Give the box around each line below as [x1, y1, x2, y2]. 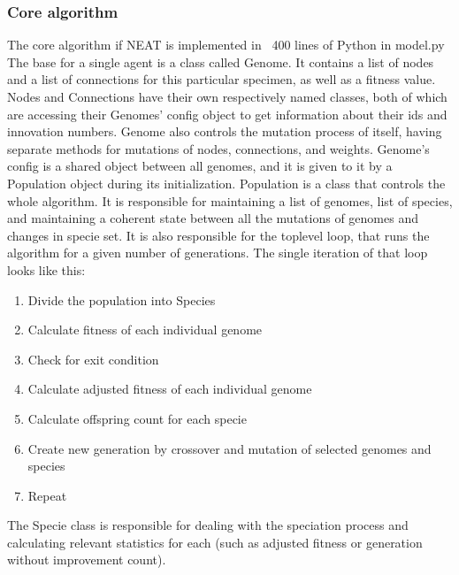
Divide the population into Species [27, 290, 216, 309]
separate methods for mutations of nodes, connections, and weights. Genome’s [7, 139, 430, 157]
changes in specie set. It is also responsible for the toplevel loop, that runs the [7, 226, 430, 244]
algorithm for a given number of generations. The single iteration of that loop [7, 243, 428, 262]
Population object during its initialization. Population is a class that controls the [7, 173, 446, 192]
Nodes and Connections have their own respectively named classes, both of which [7, 88, 448, 105]
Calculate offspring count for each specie [27, 409, 247, 427]
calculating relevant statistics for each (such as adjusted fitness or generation [7, 533, 423, 551]
